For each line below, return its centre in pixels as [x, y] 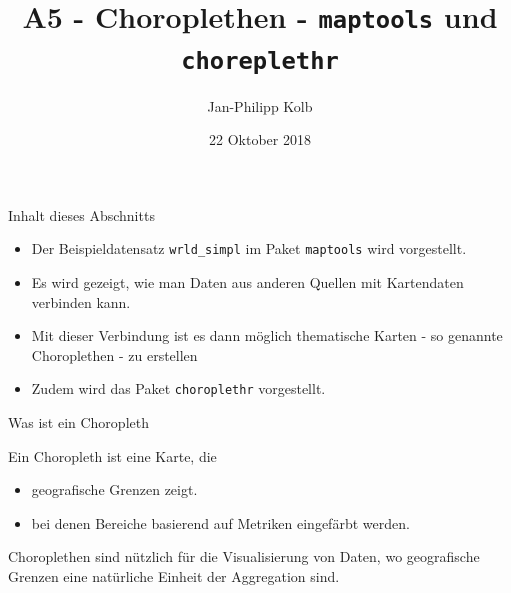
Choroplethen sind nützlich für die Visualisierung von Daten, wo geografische [244, 556]
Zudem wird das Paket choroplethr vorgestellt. [178, 388]
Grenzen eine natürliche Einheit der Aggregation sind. [174, 576]
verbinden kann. [81, 301]
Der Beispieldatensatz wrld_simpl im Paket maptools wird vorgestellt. [249, 248]
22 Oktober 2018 [260, 139]
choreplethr [260, 60]
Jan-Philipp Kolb [260, 105]
